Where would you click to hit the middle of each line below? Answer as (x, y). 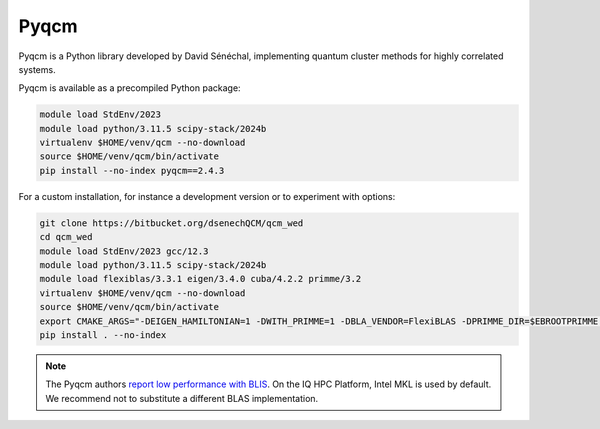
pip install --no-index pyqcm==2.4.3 (132, 170)
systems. (37, 69)
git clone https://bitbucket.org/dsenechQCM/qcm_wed (171, 223)
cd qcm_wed (66, 237)
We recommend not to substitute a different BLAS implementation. (182, 398)
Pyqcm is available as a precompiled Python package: (129, 88)
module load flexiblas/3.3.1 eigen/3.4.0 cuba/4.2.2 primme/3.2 (200, 279)
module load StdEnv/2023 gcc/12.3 (124, 251)
